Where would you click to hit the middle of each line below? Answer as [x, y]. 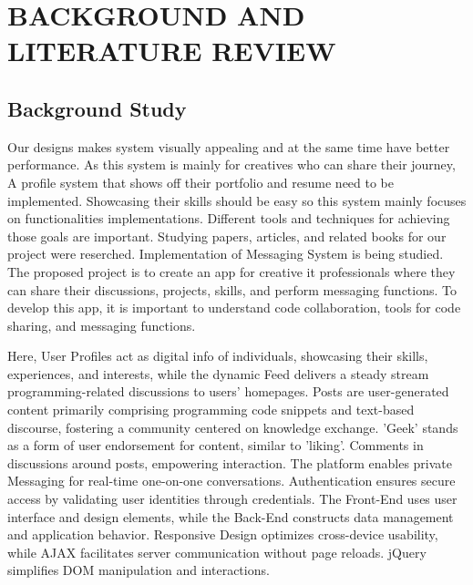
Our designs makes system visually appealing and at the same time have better [229, 146]
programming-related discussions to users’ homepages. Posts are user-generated [228, 391]
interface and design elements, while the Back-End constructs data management [231, 516]
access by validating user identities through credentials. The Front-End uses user [232, 499]
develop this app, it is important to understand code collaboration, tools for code [234, 308]
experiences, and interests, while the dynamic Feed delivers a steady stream [218, 373]
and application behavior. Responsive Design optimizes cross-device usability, [223, 534]
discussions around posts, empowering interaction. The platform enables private [230, 462]
